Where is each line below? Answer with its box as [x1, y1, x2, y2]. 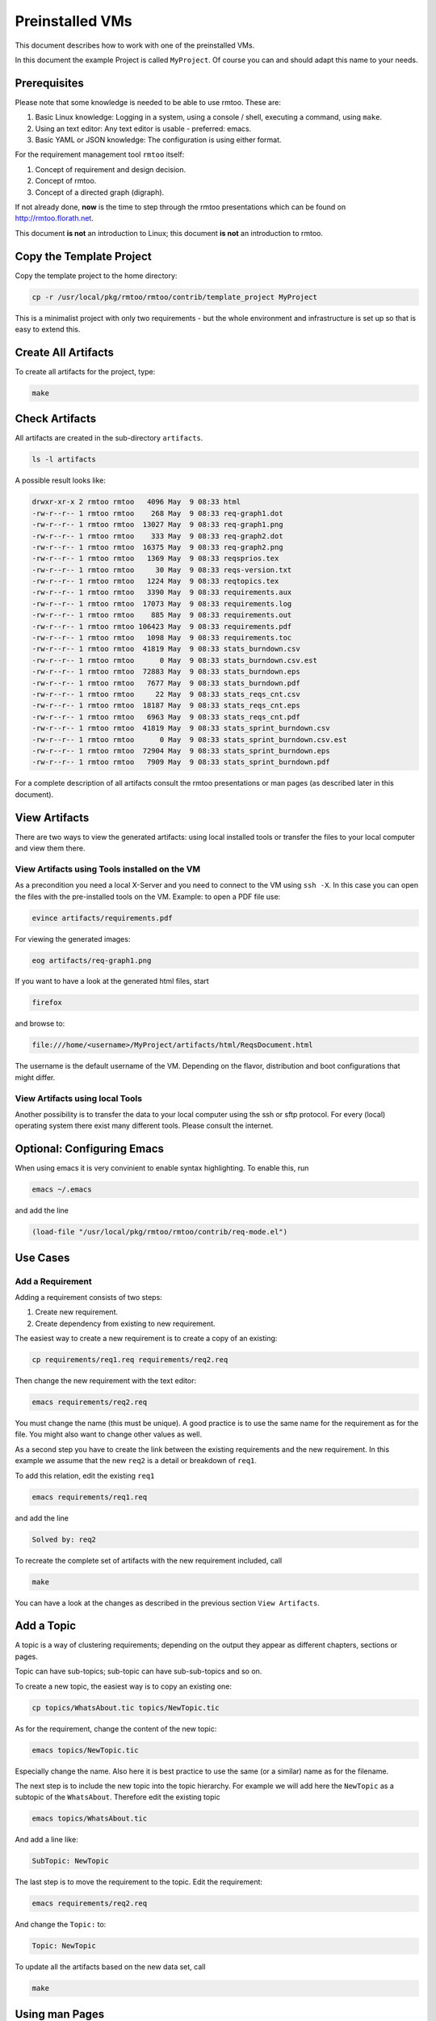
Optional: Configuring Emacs [15, 1142, 165, 1156]
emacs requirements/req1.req [31, 1492, 148, 1501]
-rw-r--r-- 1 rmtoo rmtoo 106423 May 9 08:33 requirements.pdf [31, 622, 292, 631]
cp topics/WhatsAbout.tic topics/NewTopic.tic [31, 1702, 220, 1712]
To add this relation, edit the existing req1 [15, 1470, 155, 1480]
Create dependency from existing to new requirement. [35, 1319, 216, 1328]
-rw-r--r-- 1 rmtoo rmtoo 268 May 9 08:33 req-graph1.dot [31, 508, 283, 517]
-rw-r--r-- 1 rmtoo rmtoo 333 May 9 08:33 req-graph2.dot [31, 531, 283, 541]
